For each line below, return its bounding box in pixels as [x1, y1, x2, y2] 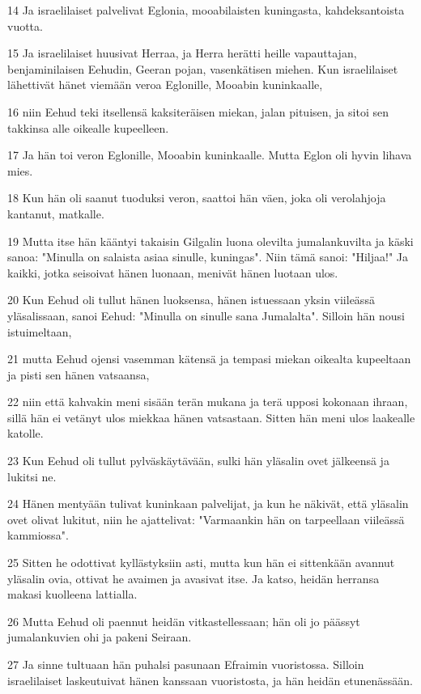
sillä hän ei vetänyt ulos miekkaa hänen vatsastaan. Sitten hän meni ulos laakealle [7, 408, 415, 425]
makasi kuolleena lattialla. [7, 586, 138, 603]
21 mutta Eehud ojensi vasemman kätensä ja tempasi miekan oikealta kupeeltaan [7, 350, 411, 367]
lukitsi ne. [7, 468, 57, 485]
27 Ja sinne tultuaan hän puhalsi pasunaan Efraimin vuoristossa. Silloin [7, 656, 364, 672]
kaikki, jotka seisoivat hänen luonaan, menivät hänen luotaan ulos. [7, 264, 338, 281]
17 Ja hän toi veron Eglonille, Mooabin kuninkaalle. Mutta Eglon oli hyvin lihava [7, 146, 412, 163]
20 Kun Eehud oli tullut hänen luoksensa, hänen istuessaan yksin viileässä [7, 291, 375, 308]
